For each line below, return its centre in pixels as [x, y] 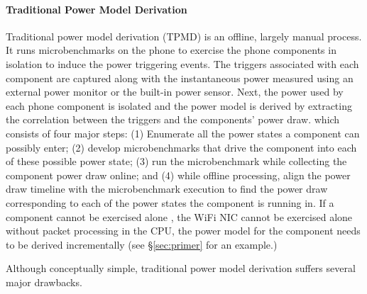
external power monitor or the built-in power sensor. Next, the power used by [175, 92]
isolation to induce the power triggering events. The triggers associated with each [182, 63]
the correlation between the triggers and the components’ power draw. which [173, 119]
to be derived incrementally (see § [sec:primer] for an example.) [142, 244]
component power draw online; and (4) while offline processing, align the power [178, 175]
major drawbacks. [44, 282]
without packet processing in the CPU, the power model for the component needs [183, 231]
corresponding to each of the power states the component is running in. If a [170, 202]
